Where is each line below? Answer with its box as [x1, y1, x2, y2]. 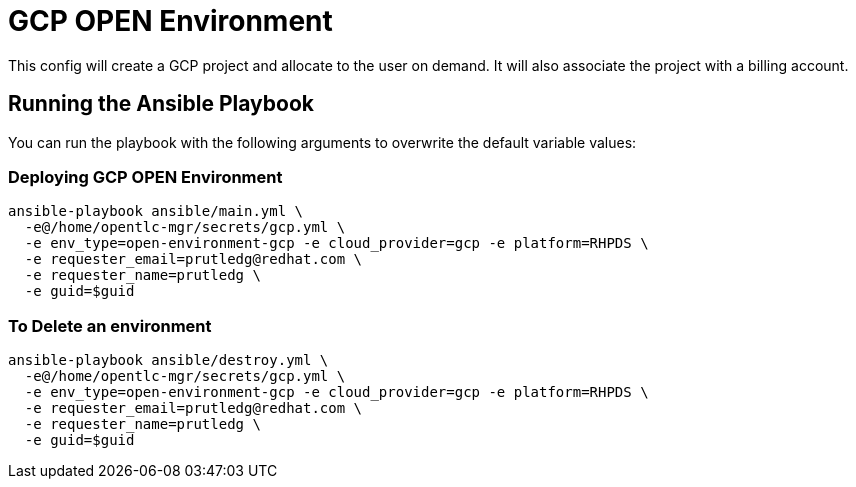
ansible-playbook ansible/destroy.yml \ [8, 352, 329, 369]
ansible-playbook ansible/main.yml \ [8, 203, 304, 220]
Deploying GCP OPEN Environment [8, 166, 283, 187]
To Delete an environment [8, 315, 212, 336]
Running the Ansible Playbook [8, 91, 314, 117]
